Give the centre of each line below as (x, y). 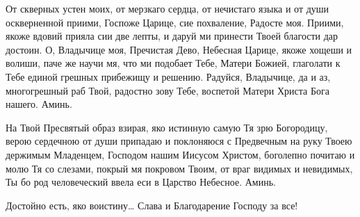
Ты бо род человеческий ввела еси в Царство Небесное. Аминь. (141, 182)
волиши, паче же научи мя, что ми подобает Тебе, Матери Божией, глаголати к (173, 63)
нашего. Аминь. (39, 104)
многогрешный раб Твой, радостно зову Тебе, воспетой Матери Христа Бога (167, 90)
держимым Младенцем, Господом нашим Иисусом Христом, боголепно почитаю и (180, 154)
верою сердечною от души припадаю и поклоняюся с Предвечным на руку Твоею (179, 141)
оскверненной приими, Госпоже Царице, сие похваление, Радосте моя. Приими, (175, 22)
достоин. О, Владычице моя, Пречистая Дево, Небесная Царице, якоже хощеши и (179, 49)
